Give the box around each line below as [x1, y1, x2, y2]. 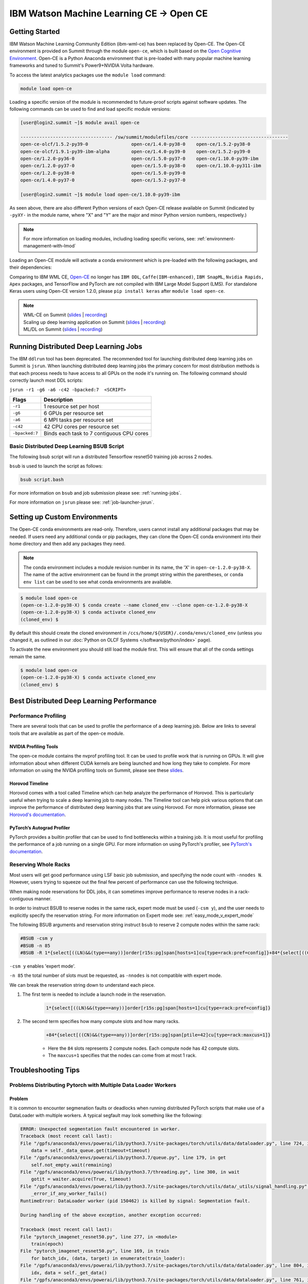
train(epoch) [31, 1241, 64, 1247]
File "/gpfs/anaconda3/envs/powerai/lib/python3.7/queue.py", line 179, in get [20, 1155, 226, 1161]
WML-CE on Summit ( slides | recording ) [23, 312, 107, 318]
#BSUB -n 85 [20, 942, 51, 949]
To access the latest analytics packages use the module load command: [9, 72, 166, 78]
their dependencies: [9, 265, 52, 271]
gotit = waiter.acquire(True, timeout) [31, 1176, 132, 1182]
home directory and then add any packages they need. [9, 540, 126, 546]
